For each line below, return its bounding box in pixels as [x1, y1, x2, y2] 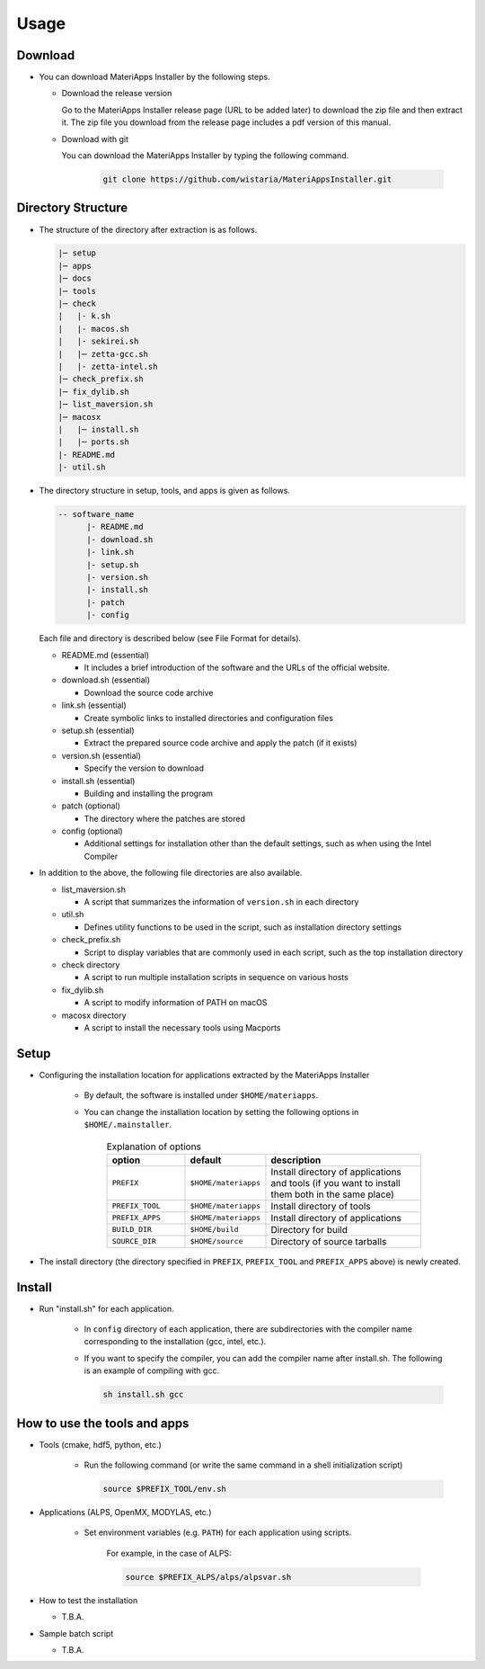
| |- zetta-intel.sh [57, 361, 158, 371]
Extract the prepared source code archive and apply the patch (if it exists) [84, 737, 357, 748]
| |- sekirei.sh [57, 336, 139, 346]
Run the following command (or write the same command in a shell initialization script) [84, 1459, 403, 1470]
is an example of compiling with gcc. [84, 1365, 220, 1376]
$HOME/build [190, 1225, 239, 1235]
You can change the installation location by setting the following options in [84, 1106, 359, 1117]
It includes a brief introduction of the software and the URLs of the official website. [84, 662, 390, 673]
